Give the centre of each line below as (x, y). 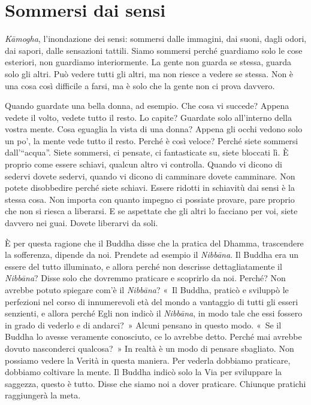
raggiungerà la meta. (43, 395)
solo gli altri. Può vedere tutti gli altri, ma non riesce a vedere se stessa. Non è (149, 73)
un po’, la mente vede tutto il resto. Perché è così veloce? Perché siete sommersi (152, 140)
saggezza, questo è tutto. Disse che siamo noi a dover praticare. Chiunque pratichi (155, 383)
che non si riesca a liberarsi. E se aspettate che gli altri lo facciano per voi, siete (151, 211)
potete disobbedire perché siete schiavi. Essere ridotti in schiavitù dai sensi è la (150, 188)
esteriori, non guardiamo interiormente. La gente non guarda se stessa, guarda (148, 62)
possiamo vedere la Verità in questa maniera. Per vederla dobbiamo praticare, (148, 360)
